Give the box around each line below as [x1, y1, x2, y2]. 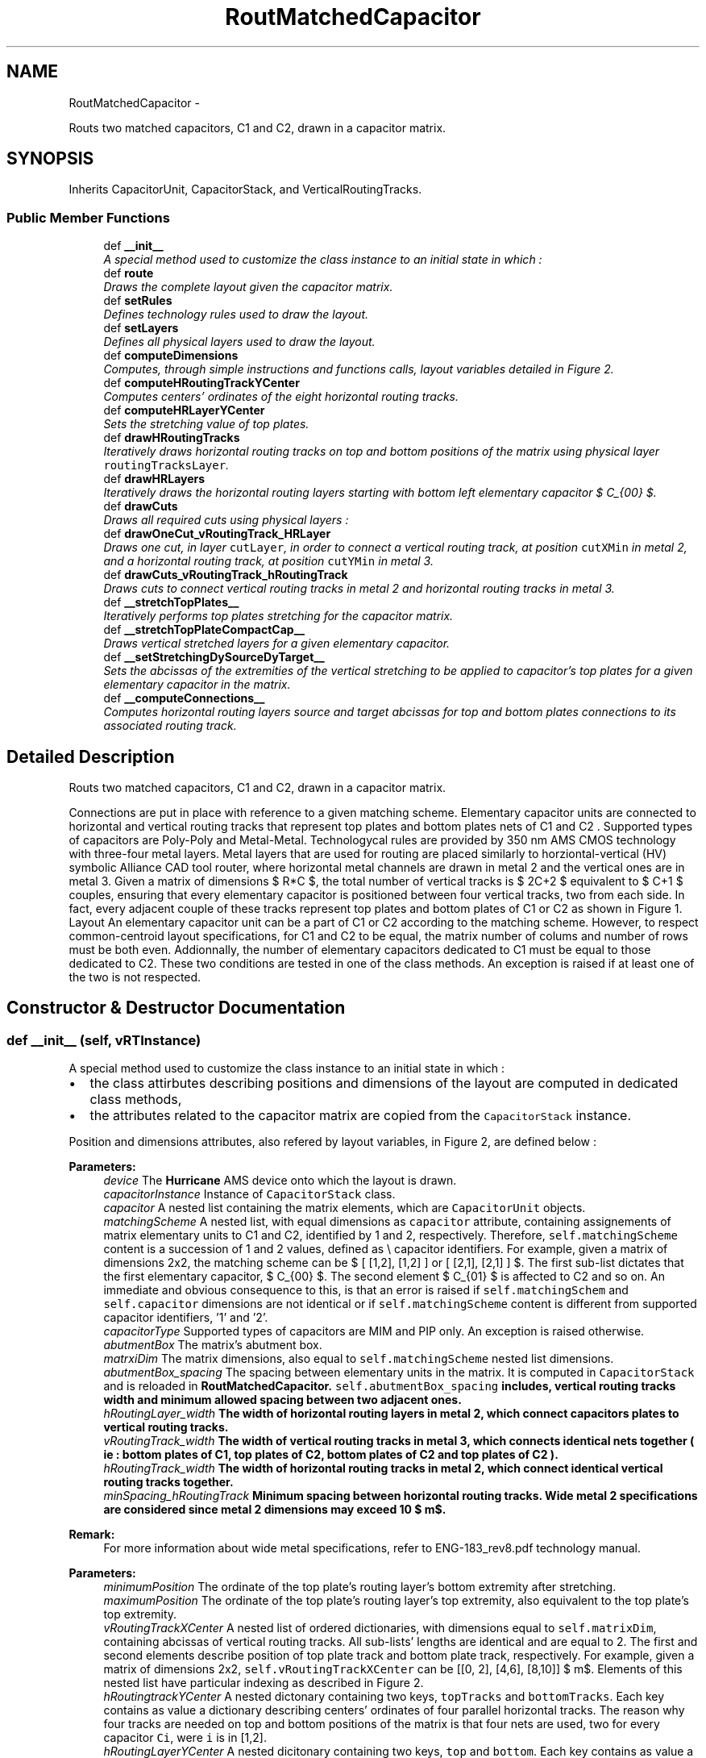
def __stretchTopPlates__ [103, 595, 239, 610]
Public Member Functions [6, 209, 170, 226]
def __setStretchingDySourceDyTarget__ [103, 650, 325, 664]
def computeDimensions [103, 348, 239, 363]
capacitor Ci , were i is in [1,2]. [103, 1731, 267, 1745]
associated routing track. [103, 719, 237, 733]
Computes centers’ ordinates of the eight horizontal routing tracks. [103, 390, 459, 404]
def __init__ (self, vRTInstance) [6, 1031, 201, 1048]
